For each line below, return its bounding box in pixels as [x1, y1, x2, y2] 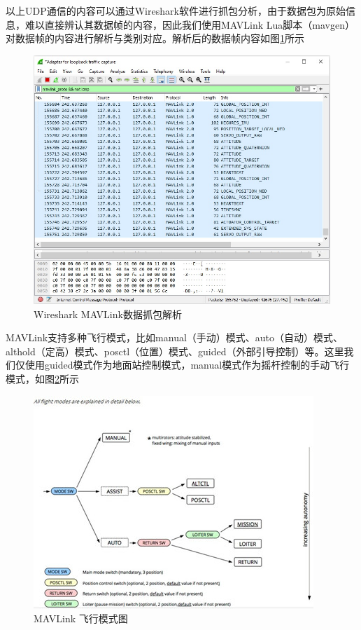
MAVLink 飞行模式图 [34, 611, 128, 626]
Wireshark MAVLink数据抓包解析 [34, 306, 182, 321]
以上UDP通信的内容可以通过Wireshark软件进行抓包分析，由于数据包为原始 [6, 4, 346, 18]
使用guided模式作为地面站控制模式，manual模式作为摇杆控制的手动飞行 [24, 357, 350, 372]
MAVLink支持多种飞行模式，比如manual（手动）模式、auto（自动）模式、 [6, 330, 344, 345]
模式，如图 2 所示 [6, 371, 79, 385]
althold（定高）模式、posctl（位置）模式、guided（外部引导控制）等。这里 [6, 343, 344, 358]
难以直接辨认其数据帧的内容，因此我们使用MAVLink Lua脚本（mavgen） [24, 17, 355, 32]
